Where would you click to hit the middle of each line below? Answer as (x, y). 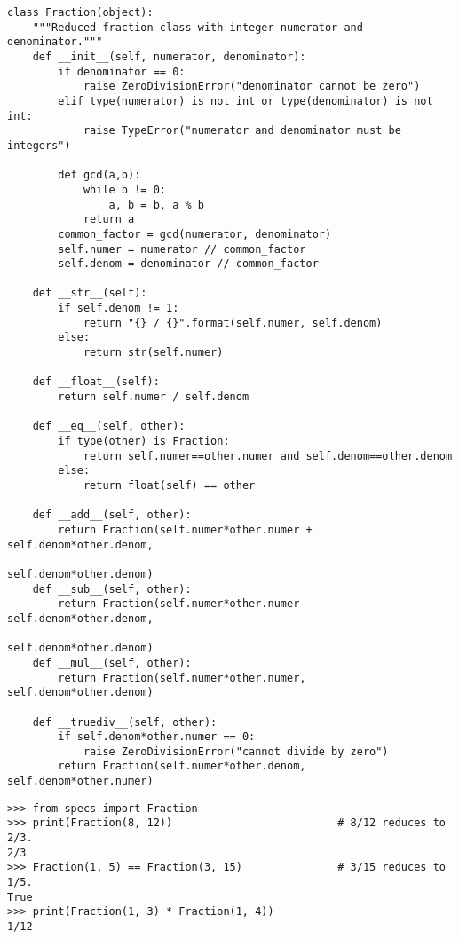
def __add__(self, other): (112, 515)
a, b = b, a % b (156, 205)
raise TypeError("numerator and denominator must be (242, 131)
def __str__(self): (90, 293)
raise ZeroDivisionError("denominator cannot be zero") (252, 87)
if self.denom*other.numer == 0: (157, 737)
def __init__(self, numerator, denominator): (169, 56)
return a (109, 220)
